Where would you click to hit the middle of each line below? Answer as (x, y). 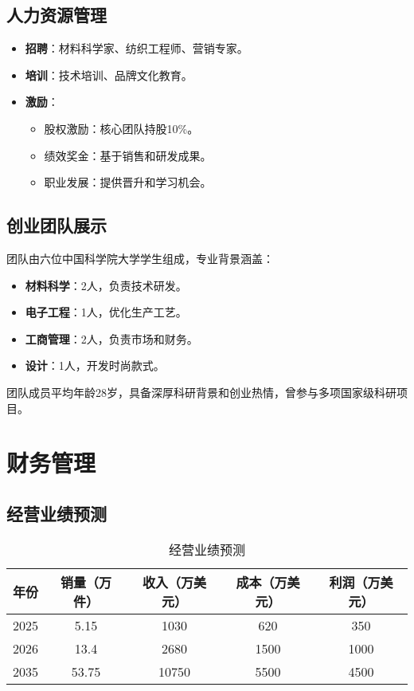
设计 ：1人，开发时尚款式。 (95, 365)
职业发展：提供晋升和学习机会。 (128, 182)
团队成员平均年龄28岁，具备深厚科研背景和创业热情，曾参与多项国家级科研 (201, 392)
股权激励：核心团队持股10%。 (121, 128)
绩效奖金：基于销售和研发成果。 (128, 155)
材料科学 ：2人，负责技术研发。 (106, 285)
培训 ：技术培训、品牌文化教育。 (109, 75)
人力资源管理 (57, 15)
